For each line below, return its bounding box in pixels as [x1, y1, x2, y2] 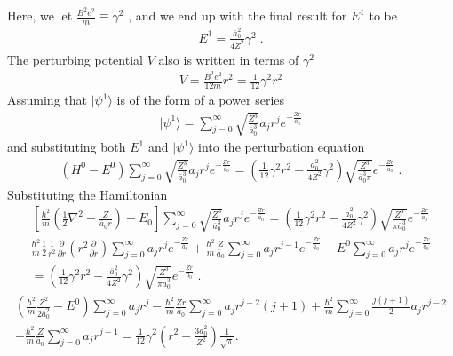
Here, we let [7, 6, 73, 25]
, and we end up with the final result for [128, 6, 347, 25]
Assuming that [7, 91, 87, 109]
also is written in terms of [158, 50, 299, 68]
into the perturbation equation [198, 138, 365, 156]
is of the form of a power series [116, 91, 285, 109]
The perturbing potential [7, 50, 143, 68]
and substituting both [7, 138, 126, 156]
